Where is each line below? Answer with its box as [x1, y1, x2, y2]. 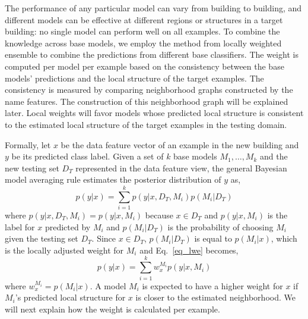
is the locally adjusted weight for [5, 243, 124, 256]
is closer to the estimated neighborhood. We [135, 291, 296, 304]
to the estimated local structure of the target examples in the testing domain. [5, 118, 287, 130]
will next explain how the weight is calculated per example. [5, 302, 220, 315]
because [145, 209, 173, 221]
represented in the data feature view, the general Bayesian [75, 161, 287, 174]
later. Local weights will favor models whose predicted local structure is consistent [5, 107, 304, 119]
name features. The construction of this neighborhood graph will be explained [5, 95, 288, 107]
